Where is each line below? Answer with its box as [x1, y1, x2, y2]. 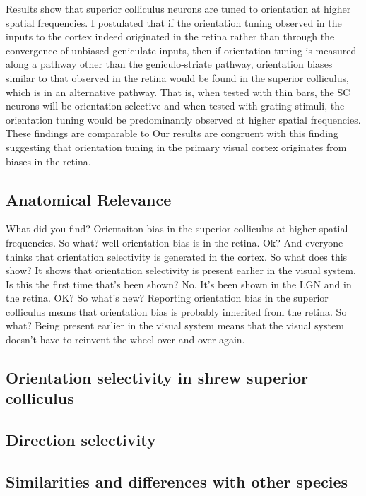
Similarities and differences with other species [6, 471, 348, 492]
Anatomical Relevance [6, 188, 172, 210]
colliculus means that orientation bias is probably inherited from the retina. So [6, 304, 347, 319]
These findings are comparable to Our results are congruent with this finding [6, 126, 338, 141]
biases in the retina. [6, 153, 91, 168]
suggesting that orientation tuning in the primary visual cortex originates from [6, 139, 347, 154]
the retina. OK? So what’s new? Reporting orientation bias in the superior [6, 290, 329, 305]
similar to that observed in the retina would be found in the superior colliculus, [6, 70, 349, 85]
